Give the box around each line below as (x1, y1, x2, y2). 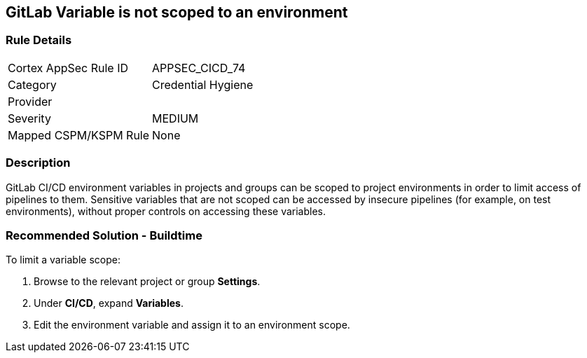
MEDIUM (152, 111, 199, 125)
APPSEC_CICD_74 (152, 60, 246, 75)
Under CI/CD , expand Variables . (34, 297, 184, 310)
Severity (8, 111, 51, 125)
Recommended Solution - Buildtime (6, 228, 202, 242)
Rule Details (6, 33, 72, 48)
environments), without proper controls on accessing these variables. (6, 205, 326, 217)
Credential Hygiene (152, 77, 254, 92)
